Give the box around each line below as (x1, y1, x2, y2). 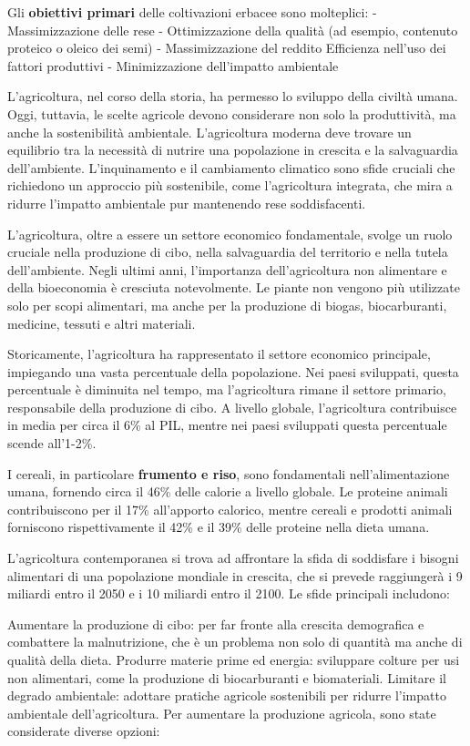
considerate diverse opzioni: (7, 721, 160, 741)
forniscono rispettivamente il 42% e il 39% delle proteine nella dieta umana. (7, 517, 430, 537)
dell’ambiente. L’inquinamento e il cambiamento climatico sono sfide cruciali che (7, 158, 455, 177)
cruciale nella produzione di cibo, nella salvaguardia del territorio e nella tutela (7, 242, 448, 261)
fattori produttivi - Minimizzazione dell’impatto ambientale (7, 56, 339, 75)
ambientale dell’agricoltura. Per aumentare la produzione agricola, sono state (7, 703, 436, 722)
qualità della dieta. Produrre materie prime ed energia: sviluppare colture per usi (7, 650, 460, 669)
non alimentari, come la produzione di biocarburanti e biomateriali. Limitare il (7, 668, 446, 687)
